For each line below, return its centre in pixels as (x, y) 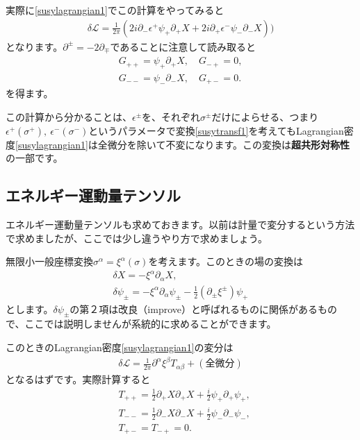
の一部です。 (34, 158)
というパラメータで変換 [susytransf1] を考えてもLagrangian (216, 130)
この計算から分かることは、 (69, 116)
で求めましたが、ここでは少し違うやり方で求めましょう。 (137, 238)
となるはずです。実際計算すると (78, 379)
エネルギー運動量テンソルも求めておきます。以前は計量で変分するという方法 (180, 224)
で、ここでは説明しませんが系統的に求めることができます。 (141, 324)
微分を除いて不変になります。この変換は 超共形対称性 (229, 144)
